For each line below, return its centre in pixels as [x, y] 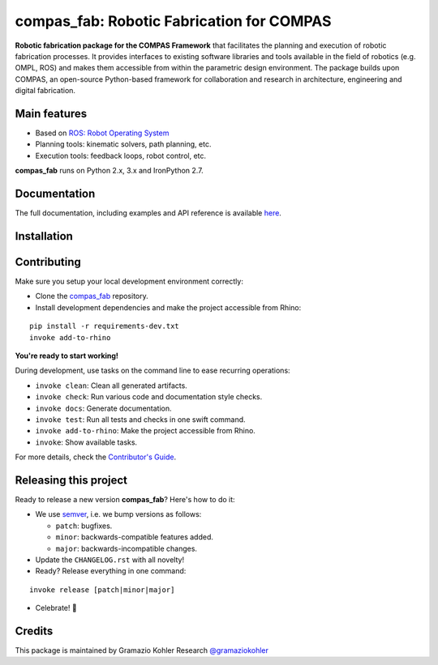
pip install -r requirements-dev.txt [105, 326]
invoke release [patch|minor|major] [102, 590]
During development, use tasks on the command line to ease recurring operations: [153, 371]
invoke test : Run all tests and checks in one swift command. [141, 419]
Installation [44, 236]
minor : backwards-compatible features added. [135, 537]
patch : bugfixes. [84, 526]
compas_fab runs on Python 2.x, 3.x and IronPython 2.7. [109, 171]
